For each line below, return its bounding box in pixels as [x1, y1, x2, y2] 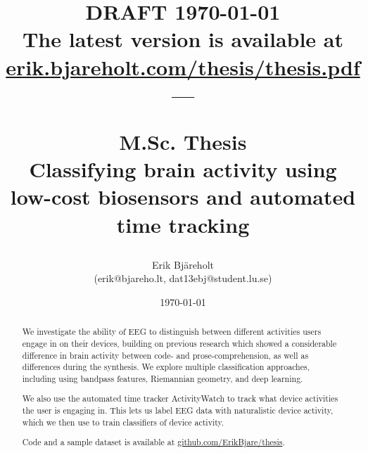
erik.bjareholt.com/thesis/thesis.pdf [6, 52, 360, 81]
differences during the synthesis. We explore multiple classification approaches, [22, 361, 310, 373]
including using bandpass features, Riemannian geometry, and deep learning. [22, 372, 303, 384]
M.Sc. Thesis [119, 127, 247, 155]
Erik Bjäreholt [152, 257, 214, 272]
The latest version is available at [22, 25, 344, 53]
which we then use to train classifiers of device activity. [22, 416, 224, 428]
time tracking [116, 210, 250, 238]
